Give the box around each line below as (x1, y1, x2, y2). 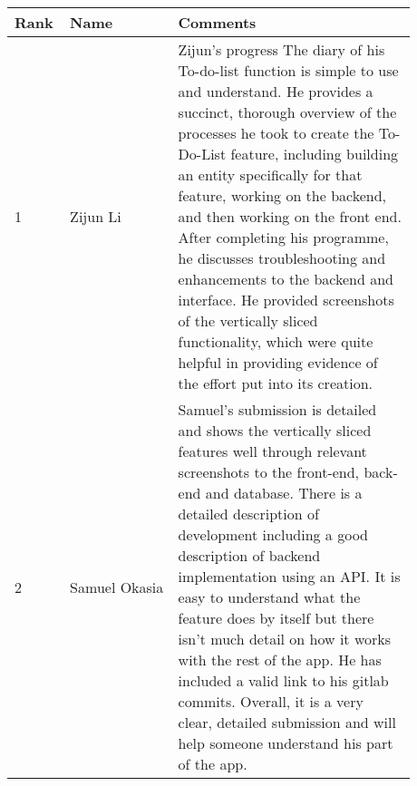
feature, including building (230, 143, 399, 164)
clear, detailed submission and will (178, 712, 396, 733)
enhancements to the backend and (178, 268, 394, 289)
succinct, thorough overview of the (178, 102, 397, 122)
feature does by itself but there (178, 607, 374, 628)
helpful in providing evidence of (178, 352, 378, 373)
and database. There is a (205, 482, 363, 503)
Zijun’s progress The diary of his (178, 39, 385, 60)
